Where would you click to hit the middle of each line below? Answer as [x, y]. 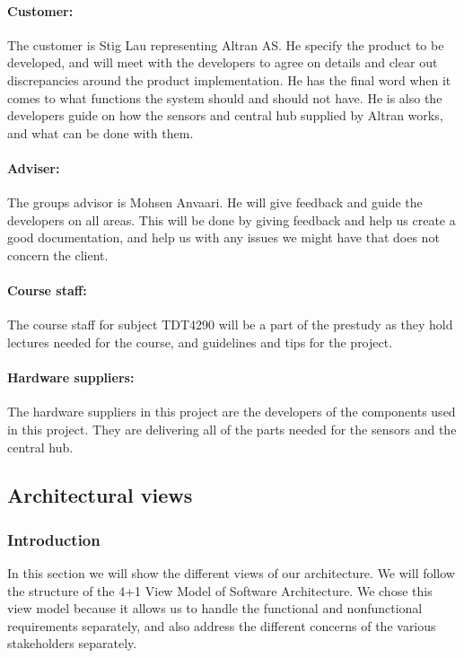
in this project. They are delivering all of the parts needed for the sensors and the [232, 429]
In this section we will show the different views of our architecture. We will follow [231, 573]
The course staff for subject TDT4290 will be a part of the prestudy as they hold [230, 325]
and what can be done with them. [101, 132]
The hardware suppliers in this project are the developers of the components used [232, 412]
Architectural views [100, 495]
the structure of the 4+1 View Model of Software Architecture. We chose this [220, 590]
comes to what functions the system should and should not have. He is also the [225, 97]
